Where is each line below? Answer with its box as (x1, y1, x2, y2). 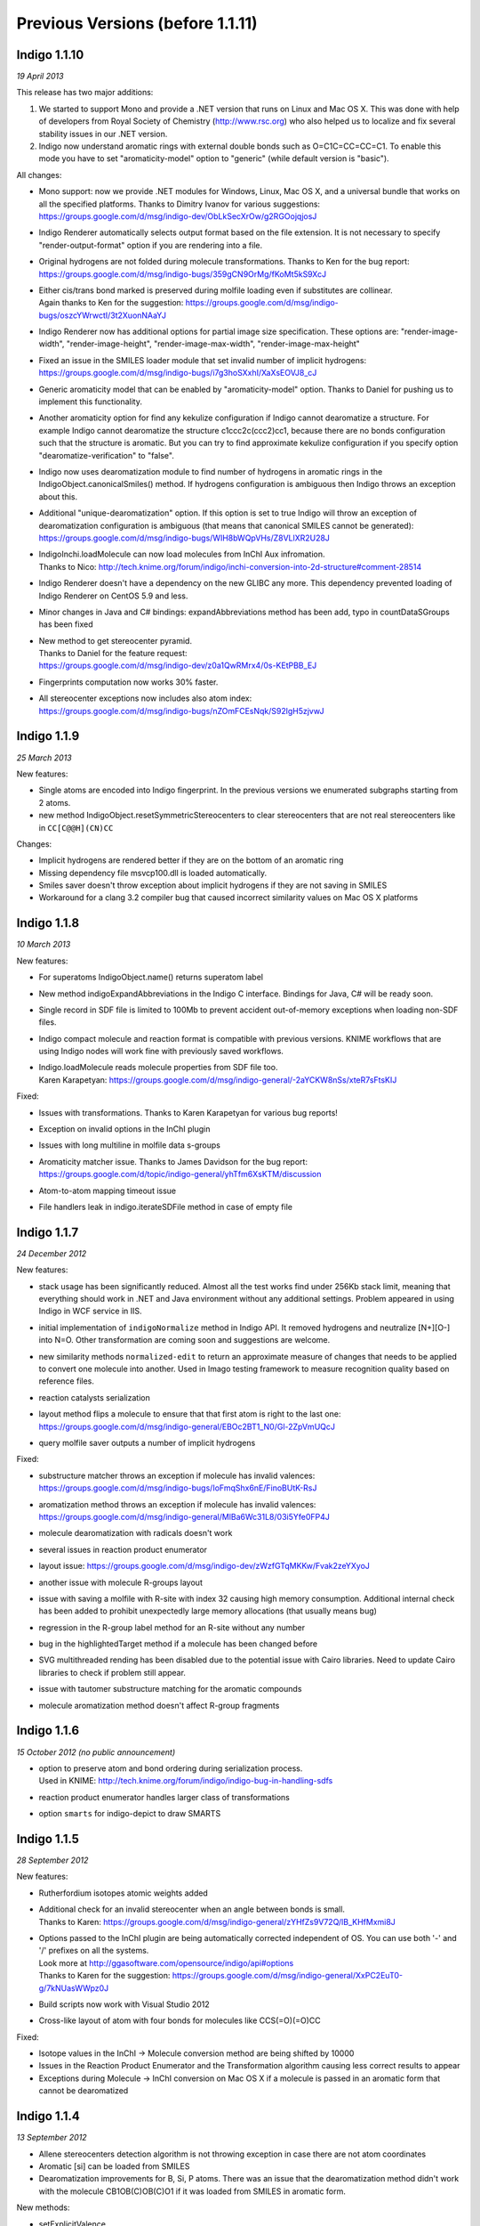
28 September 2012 (16, 1855, 89, 1865)
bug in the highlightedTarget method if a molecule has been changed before (38, 1638, 318, 1649)
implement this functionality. (38, 396, 142, 407)
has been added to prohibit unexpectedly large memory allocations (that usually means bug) (38, 1605, 378, 1616)
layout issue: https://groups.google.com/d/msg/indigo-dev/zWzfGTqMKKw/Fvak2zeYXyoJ (38, 1561, 371, 1572)
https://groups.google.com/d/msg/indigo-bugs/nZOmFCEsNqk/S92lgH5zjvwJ (38, 705, 324, 716)
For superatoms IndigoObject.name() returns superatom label (38, 971, 264, 983)
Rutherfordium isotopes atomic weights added (38, 1888, 208, 1898)
